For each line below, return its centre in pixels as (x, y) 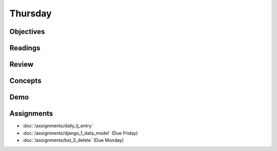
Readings (25, 48)
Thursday (31, 13)
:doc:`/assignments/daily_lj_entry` (58, 126)
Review (22, 64)
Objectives (27, 32)
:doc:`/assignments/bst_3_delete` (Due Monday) (73, 140)
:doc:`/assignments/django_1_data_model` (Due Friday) (80, 133)
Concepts (25, 81)
